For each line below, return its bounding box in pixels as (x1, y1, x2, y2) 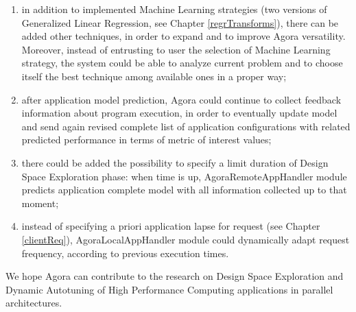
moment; (21, 195, 59, 210)
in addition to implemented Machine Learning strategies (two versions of (21, 2, 327, 16)
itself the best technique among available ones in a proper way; (21, 69, 287, 83)
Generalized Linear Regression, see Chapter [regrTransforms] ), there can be (21, 15, 339, 29)
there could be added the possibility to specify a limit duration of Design (21, 155, 329, 169)
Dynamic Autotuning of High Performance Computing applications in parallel (5, 282, 333, 296)
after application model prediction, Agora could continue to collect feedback (21, 92, 342, 106)
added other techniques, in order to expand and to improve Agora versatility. (21, 29, 346, 43)
